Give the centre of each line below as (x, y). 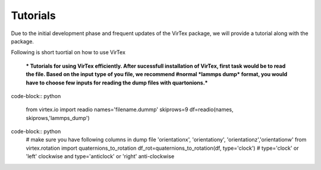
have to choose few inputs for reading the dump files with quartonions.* (117, 83)
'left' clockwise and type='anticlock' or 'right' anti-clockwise (100, 156)
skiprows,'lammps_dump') (58, 118)
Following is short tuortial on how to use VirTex (68, 52)
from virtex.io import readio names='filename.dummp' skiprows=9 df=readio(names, (130, 109)
